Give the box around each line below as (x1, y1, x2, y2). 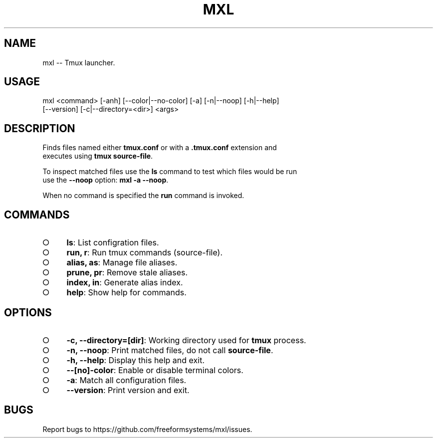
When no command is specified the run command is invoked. (42, 191, 244, 200)
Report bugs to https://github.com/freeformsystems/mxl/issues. (42, 425, 252, 434)
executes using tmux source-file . (42, 152, 153, 161)
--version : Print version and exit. (66, 385, 190, 395)
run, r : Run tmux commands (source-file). (66, 247, 222, 258)
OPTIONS (4, 306, 52, 319)
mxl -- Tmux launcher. (42, 58, 115, 67)
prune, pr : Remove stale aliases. (66, 267, 188, 278)
